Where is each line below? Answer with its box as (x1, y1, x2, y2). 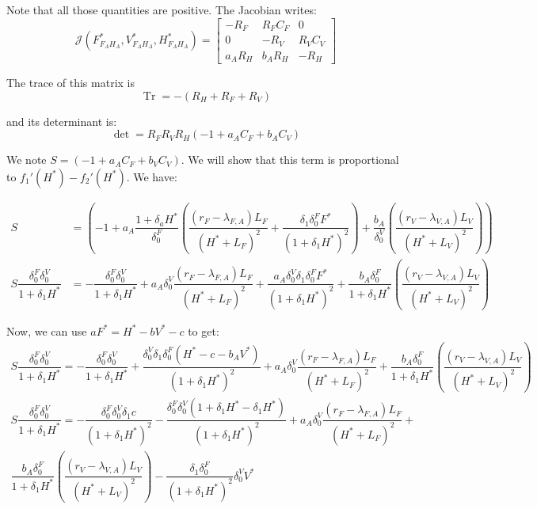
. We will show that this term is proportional (181, 151, 399, 168)
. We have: (126, 168, 177, 184)
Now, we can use (6, 322, 87, 339)
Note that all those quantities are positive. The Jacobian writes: (6, 2, 317, 17)
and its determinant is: (6, 112, 117, 129)
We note (6, 151, 47, 168)
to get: (188, 322, 219, 339)
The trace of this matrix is (6, 74, 135, 91)
